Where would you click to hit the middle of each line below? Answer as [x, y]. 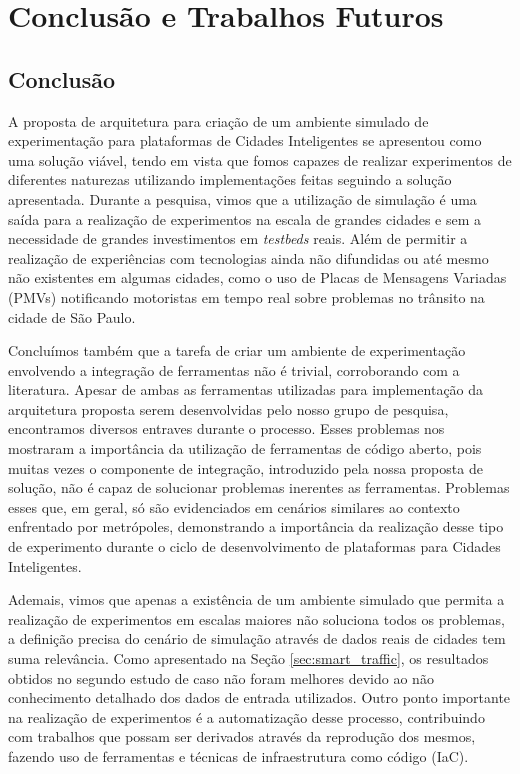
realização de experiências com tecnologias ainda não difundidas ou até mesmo [248, 257]
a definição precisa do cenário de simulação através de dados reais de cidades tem [257, 638]
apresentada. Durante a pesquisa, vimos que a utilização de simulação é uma [242, 198]
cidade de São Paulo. [72, 316]
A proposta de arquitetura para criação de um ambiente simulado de [218, 120]
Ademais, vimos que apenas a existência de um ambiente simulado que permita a [256, 599]
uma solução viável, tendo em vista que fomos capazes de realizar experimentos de [260, 159]
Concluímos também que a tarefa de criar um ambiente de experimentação [237, 350]
